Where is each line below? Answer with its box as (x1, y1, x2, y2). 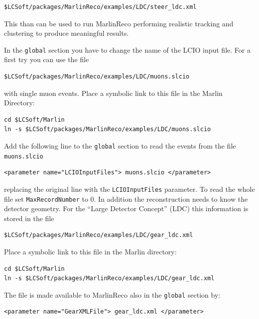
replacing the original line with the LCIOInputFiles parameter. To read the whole (4, 183, 255, 194)
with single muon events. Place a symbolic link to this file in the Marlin (4, 87, 223, 98)
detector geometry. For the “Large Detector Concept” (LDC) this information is (4, 203, 249, 214)
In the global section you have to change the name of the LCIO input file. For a (4, 44, 251, 55)
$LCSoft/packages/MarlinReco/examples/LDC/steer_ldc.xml (4, 3, 197, 10)
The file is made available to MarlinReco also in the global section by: (4, 289, 221, 300)
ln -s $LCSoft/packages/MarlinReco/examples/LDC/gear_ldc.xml (4, 275, 215, 282)
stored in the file (4, 213, 54, 223)
